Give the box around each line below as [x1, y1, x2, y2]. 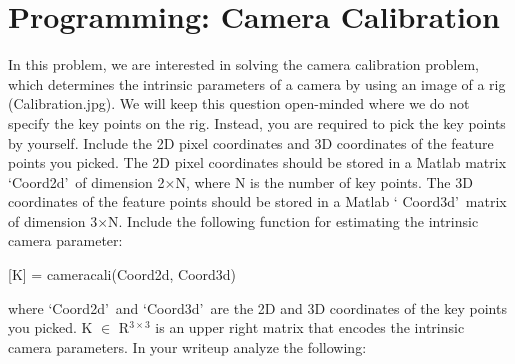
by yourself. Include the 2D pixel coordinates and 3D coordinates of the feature [8, 132, 494, 153]
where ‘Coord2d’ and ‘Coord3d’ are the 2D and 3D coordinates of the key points [8, 297, 507, 318]
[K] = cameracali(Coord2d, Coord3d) [8, 264, 237, 285]
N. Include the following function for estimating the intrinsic [108, 210, 479, 231]
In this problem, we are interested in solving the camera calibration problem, [8, 54, 480, 75]
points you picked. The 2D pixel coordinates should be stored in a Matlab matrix [8, 152, 507, 173]
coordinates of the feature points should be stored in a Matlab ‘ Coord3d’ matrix [8, 191, 507, 212]
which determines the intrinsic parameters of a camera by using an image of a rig [8, 73, 506, 94]
